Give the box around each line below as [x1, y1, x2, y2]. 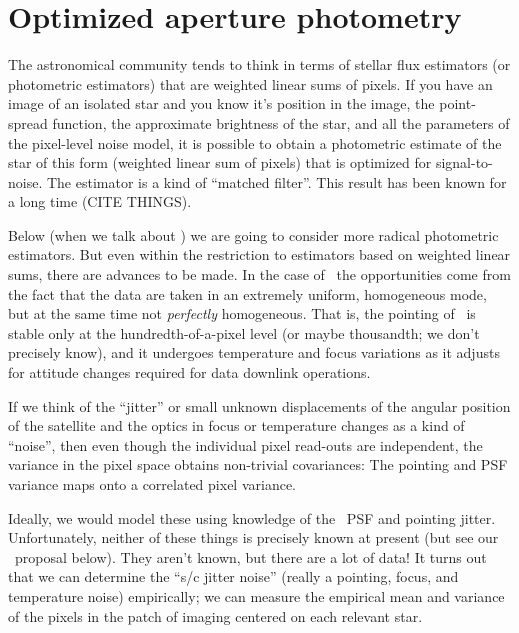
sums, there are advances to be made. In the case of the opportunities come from [8, 264, 511, 285]
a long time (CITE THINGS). [8, 191, 192, 212]
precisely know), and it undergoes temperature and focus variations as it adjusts [8, 342, 500, 363]
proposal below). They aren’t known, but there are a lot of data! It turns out [14, 546, 487, 567]
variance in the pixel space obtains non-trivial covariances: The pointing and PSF [8, 454, 508, 475]
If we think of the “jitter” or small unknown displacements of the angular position [8, 395, 511, 416]
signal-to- [435, 152, 493, 173]
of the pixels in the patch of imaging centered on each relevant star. [8, 605, 423, 626]
